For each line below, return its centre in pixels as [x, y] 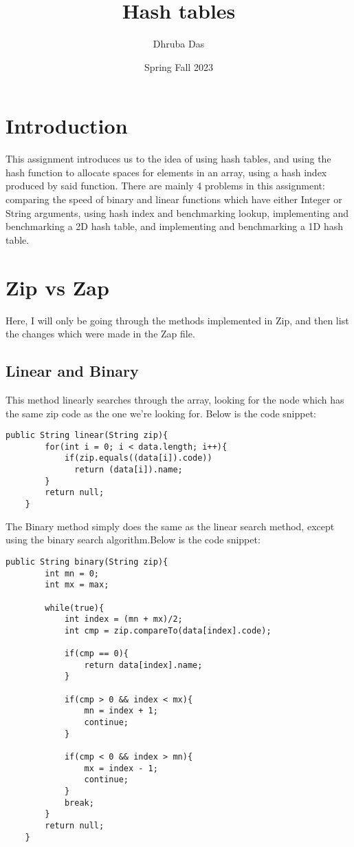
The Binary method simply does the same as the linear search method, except [170, 526]
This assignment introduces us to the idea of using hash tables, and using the [168, 159]
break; [79, 803]
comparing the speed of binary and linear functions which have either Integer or [174, 199]
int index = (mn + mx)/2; [123, 619]
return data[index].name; [143, 665]
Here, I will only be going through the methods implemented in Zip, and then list [177, 320]
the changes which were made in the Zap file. [100, 334]
